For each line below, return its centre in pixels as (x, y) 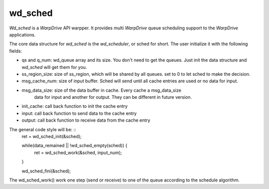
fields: (16, 51)
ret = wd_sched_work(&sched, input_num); (78, 153)
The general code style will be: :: (43, 129)
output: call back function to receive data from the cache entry (86, 120)
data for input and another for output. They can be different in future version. (113, 97)
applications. (22, 34)
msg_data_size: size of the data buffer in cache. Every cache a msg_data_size (101, 90)
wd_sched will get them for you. (54, 67)
